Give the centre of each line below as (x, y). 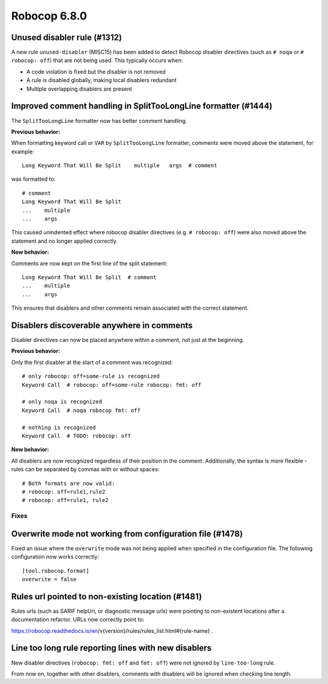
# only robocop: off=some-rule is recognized (91, 376)
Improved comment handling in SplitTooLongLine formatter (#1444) (142, 106)
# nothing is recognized (59, 427)
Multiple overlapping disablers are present (79, 89)
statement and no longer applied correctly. (64, 241)
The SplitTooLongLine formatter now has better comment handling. (99, 120)
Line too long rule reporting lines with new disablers (111, 648)
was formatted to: (33, 179)
